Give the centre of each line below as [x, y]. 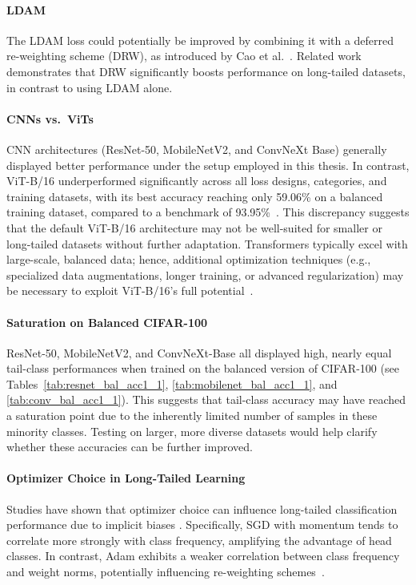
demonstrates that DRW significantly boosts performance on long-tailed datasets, [206, 71]
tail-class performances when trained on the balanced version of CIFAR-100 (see [203, 368]
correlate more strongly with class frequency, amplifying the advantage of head [199, 540]
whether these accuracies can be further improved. [130, 447]
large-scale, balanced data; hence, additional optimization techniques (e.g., [189, 259]
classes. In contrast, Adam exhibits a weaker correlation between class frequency [203, 556]
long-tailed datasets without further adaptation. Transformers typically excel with [207, 243]
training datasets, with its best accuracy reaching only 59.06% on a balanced [195, 196]
